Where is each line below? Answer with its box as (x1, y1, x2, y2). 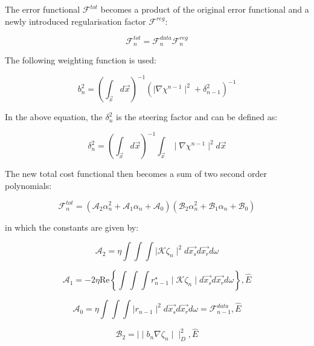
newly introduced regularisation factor (5, 14, 146, 27)
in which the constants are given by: (5, 220, 139, 233)
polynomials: (5, 179, 52, 191)
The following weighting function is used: (5, 54, 157, 66)
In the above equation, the (5, 111, 103, 123)
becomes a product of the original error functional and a (100, 3, 309, 15)
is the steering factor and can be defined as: (116, 111, 278, 123)
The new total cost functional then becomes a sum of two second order (5, 167, 267, 180)
